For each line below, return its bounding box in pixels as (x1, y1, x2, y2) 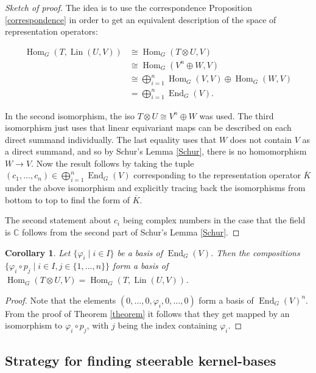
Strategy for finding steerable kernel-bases (5, 350, 276, 369)
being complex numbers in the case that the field (122, 214, 306, 226)
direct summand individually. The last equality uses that (5, 133, 217, 145)
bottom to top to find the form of (5, 193, 130, 206)
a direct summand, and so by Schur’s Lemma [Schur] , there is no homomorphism (5, 145, 307, 158)
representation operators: (5, 25, 98, 38)
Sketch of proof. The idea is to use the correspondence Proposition (5, 1, 252, 13)
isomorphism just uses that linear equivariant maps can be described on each (5, 121, 292, 134)
